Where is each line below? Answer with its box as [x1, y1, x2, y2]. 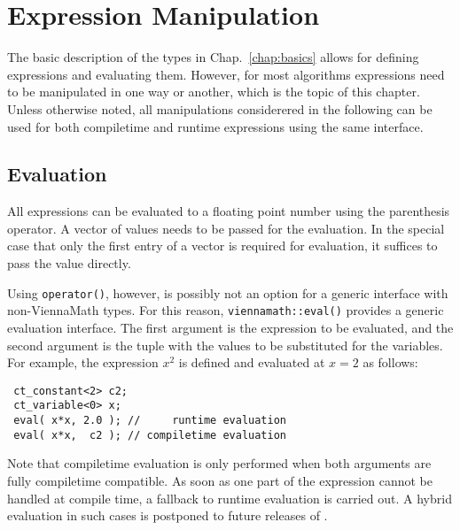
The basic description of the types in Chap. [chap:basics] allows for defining [7, 48, 419, 66]
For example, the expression [7, 353, 159, 372]
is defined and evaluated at [178, 353, 325, 372]
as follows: [363, 353, 418, 372]
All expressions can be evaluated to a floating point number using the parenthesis [7, 202, 450, 220]
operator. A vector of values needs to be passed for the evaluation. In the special [7, 219, 445, 237]
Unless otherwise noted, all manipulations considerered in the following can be [7, 99, 433, 118]
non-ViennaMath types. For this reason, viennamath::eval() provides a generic [7, 301, 444, 319]
